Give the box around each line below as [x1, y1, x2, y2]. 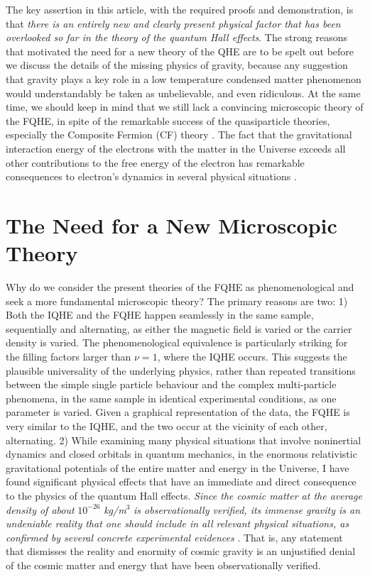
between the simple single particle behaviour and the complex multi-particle [6, 377, 337, 392]
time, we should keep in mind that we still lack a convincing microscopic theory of [6, 99, 364, 114]
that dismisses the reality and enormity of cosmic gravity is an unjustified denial [6, 544, 356, 559]
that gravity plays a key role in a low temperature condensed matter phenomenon [6, 71, 361, 86]
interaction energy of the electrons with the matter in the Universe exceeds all [6, 141, 346, 155]
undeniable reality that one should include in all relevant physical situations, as [6, 516, 349, 531]
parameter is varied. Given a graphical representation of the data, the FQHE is [6, 405, 350, 419]
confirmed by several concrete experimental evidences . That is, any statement [6, 529, 343, 544]
